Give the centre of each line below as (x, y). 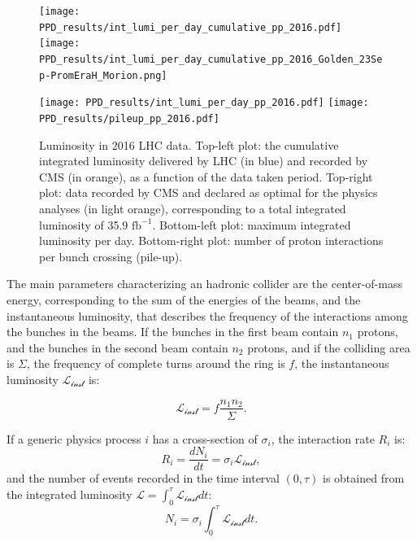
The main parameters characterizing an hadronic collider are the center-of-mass (205, 284)
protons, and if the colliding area (329, 347)
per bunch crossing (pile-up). (111, 256)
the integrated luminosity (69, 494)
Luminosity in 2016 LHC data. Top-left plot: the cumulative (189, 144)
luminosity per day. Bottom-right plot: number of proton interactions (211, 240)
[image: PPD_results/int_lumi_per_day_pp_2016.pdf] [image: (204, 103)
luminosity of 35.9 (84, 224)
